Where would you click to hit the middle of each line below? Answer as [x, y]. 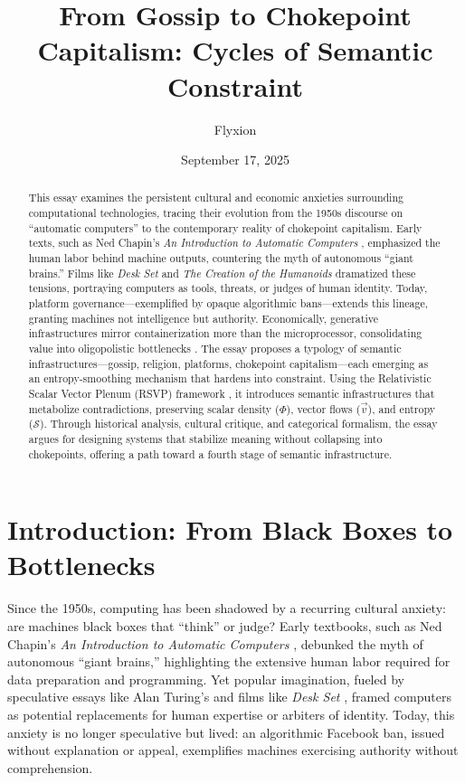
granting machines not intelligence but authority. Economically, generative [203, 318]
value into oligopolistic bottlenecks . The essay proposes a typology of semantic [215, 349]
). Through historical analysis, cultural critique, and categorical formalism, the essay [238, 424]
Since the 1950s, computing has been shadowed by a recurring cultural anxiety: [227, 608]
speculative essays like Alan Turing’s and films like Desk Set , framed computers [229, 697]
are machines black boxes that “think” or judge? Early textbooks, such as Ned [225, 626]
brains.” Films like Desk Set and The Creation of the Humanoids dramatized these [222, 273]
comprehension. [50, 767]
